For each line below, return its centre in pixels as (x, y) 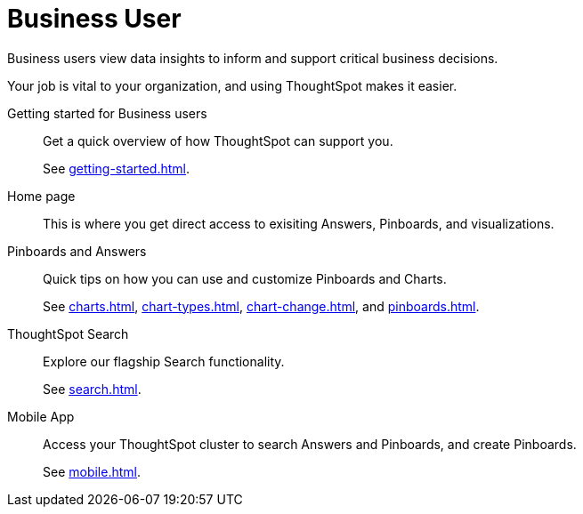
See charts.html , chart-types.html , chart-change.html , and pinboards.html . (261, 306)
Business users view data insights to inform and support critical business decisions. (253, 58)
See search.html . (92, 389)
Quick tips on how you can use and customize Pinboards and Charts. (245, 278)
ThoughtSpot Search (68, 333)
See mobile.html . (92, 471)
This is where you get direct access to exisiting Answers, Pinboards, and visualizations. (299, 223)
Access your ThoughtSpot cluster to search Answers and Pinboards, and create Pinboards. (310, 444)
